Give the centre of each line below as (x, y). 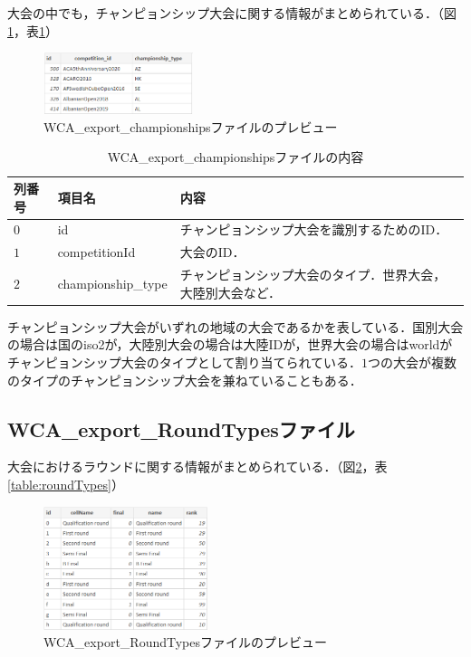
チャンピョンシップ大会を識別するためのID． (314, 229)
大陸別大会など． (230, 292)
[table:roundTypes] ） (66, 484)
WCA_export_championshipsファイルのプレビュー (191, 126)
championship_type (112, 283)
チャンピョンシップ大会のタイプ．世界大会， (313, 275)
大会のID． (212, 252)
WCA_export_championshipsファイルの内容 (235, 157)
